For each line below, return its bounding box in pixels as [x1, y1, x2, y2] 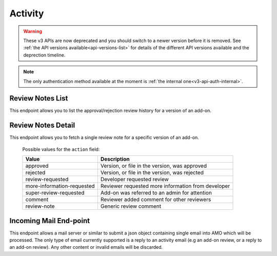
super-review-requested [25, 189, 85, 196]
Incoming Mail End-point [9, 216, 90, 225]
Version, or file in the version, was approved [100, 162, 207, 169]
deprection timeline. [23, 52, 66, 58]
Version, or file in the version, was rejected [100, 169, 204, 176]
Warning [23, 28, 42, 34]
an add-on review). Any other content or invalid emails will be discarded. [9, 244, 163, 250]
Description [100, 155, 130, 163]
